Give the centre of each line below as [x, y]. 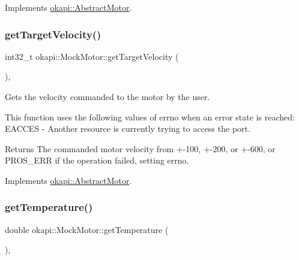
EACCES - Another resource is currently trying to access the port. [128, 129]
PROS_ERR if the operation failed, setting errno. [97, 160]
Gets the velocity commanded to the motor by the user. [107, 96]
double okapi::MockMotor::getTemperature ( [87, 229]
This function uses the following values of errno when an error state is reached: [150, 117]
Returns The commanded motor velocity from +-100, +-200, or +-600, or [140, 148]
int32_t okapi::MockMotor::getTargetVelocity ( [92, 56]
